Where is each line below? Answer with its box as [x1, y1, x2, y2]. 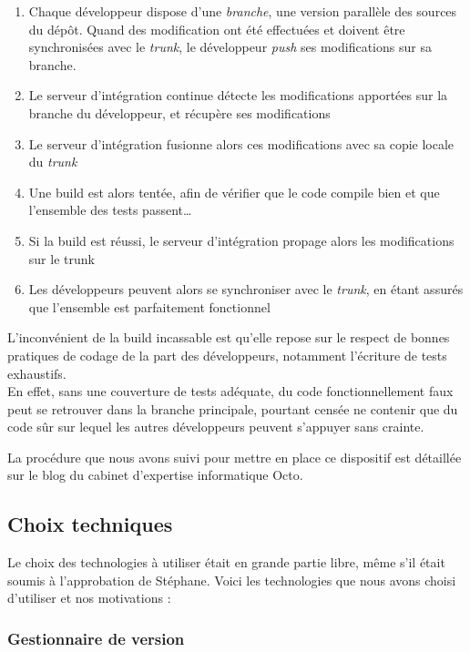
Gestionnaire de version [7, 627, 185, 649]
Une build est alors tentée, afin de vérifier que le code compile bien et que [28, 182, 440, 201]
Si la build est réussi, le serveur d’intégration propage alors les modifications [28, 230, 455, 250]
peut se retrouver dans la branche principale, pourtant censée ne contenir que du [7, 399, 458, 418]
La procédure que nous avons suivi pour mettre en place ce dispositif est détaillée [7, 447, 462, 466]
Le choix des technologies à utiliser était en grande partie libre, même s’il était [7, 553, 445, 572]
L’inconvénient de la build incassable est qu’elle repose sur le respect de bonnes [7, 328, 450, 347]
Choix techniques [7, 510, 173, 538]
